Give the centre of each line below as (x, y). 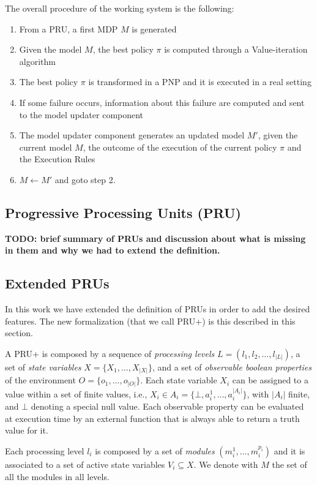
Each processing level (45, 450)
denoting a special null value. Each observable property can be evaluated (167, 406)
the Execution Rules (57, 159)
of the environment (40, 380)
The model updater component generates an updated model (132, 135)
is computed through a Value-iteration (236, 49)
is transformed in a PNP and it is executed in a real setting (200, 82)
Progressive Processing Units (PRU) (123, 212)
